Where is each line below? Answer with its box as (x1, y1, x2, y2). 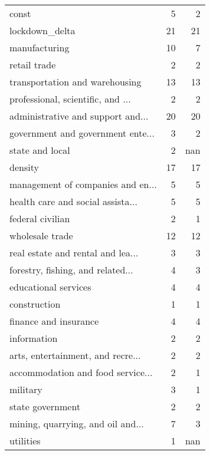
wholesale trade (9, 229, 73, 242)
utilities (9, 434, 41, 447)
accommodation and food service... (9, 365, 153, 379)
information (9, 331, 58, 345)
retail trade (9, 58, 56, 71)
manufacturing (9, 41, 70, 54)
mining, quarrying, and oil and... (9, 417, 144, 430)
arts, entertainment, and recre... (9, 348, 141, 362)
